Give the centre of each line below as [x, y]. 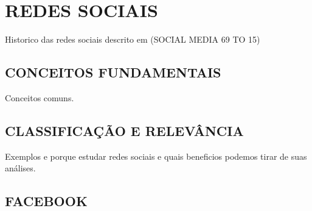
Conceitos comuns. [40, 97]
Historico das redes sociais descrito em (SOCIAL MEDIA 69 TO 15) [133, 39]
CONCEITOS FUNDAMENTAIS [113, 72]
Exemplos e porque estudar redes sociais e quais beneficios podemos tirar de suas [156, 156]
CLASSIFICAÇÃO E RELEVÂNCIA [124, 130]
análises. [20, 168]
